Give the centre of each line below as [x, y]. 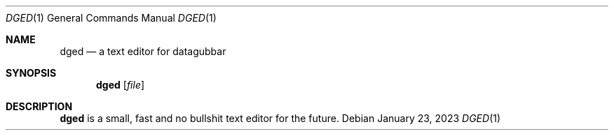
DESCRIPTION [39, 106]
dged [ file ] [121, 85]
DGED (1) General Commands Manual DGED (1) [111, 18]
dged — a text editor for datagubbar [143, 51]
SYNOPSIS [31, 73]
